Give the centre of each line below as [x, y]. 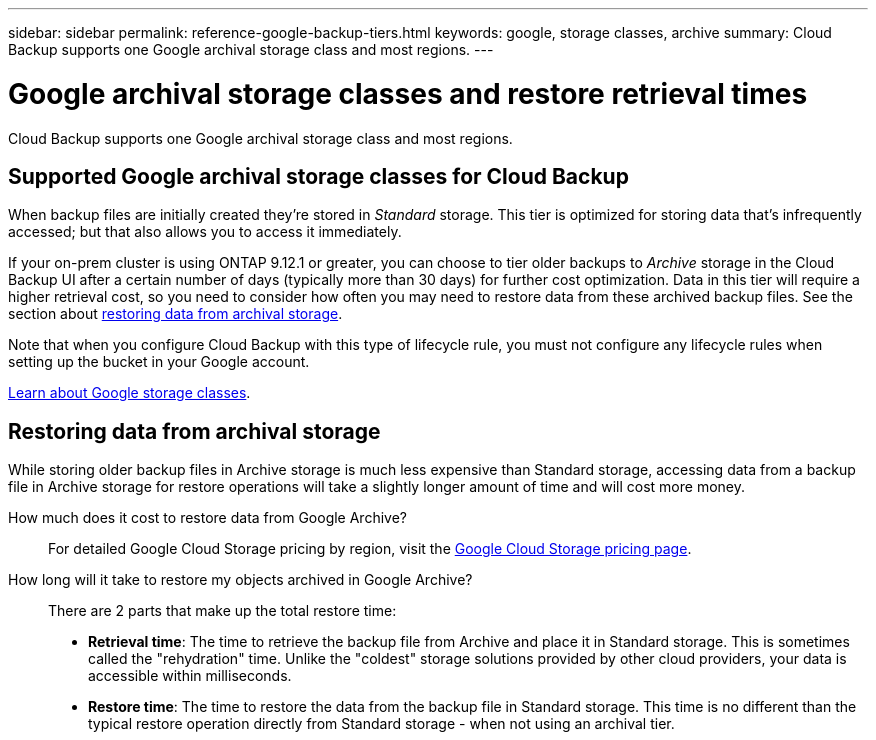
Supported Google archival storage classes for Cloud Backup [318, 176]
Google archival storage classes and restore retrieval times [408, 93]
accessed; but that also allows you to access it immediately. [205, 232]
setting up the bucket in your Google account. [159, 362]
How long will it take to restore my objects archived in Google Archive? [240, 580]
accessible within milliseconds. [190, 676]
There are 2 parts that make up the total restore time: [222, 611]
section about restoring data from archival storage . [175, 314]
